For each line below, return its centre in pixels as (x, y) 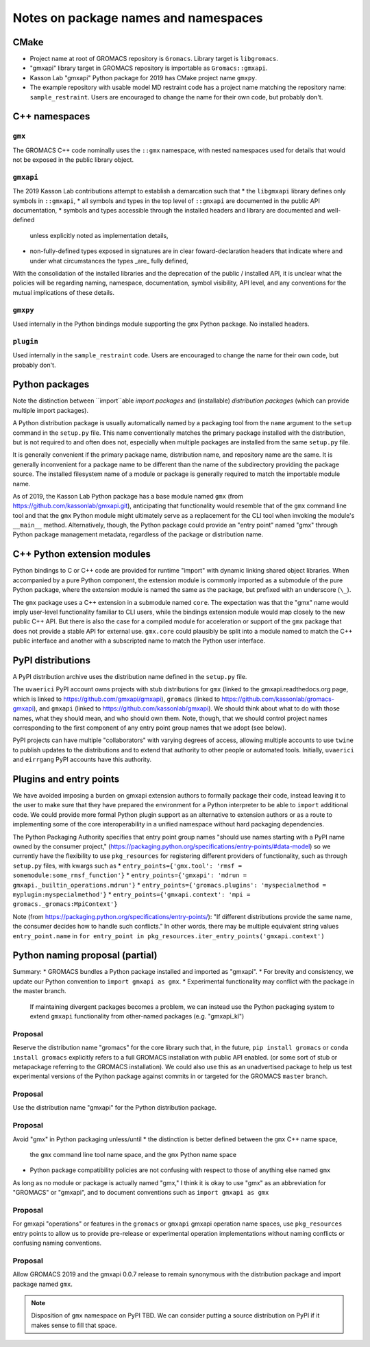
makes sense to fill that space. (74, 1325)
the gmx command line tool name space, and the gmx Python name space (133, 1154)
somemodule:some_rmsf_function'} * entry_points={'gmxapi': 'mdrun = (129, 875)
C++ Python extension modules (82, 555)
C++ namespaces (51, 117)
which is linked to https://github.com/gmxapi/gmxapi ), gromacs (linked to (116, 699)
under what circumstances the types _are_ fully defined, (109, 261)
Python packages (51, 384)
